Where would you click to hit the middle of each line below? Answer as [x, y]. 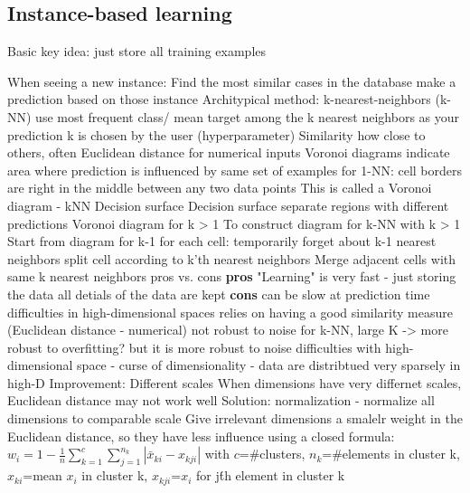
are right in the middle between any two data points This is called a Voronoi [220, 188]
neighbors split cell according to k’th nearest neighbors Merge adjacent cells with [232, 258]
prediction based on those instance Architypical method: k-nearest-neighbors [219, 99]
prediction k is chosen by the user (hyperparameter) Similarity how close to [216, 134]
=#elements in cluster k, [391, 454]
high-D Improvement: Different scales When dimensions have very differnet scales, [235, 382]
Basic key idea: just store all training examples [137, 51]
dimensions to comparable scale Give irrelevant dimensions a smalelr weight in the [235, 418]
